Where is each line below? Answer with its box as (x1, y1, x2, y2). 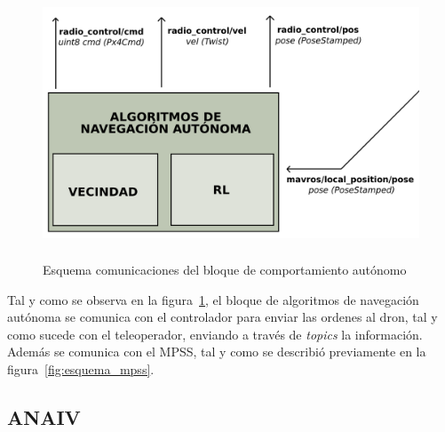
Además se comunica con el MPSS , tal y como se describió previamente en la (7, 342, 426, 361)
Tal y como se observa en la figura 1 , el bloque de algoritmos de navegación (7, 290, 419, 308)
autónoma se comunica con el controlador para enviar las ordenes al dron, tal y (7, 308, 438, 326)
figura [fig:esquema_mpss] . (7, 359, 155, 378)
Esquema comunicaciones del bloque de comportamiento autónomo (43, 260, 407, 278)
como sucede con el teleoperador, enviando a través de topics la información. (7, 324, 423, 343)
